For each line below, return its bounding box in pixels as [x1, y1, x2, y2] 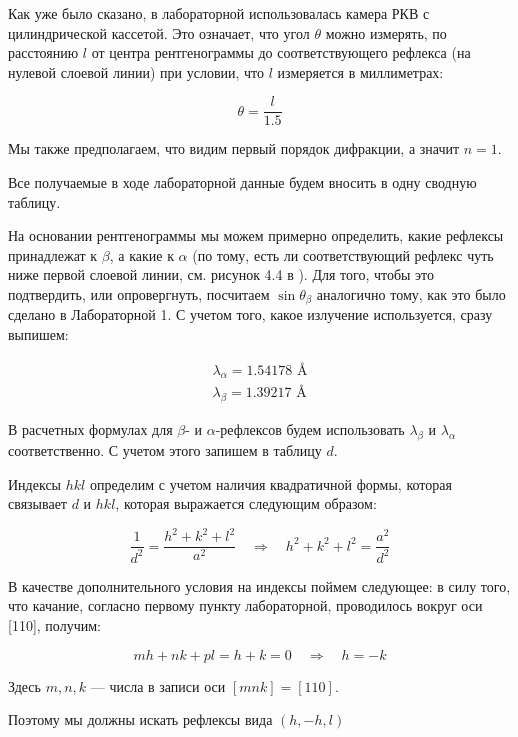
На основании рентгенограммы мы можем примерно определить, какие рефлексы [8, 225, 504, 246]
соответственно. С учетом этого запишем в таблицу [8, 440, 322, 461]
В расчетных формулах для [8, 419, 173, 440]
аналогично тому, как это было [316, 284, 506, 304]
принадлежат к [8, 244, 98, 265]
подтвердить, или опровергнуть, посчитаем [8, 284, 270, 304]
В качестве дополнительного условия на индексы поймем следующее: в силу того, [8, 575, 511, 596]
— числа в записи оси [90, 675, 226, 696]
